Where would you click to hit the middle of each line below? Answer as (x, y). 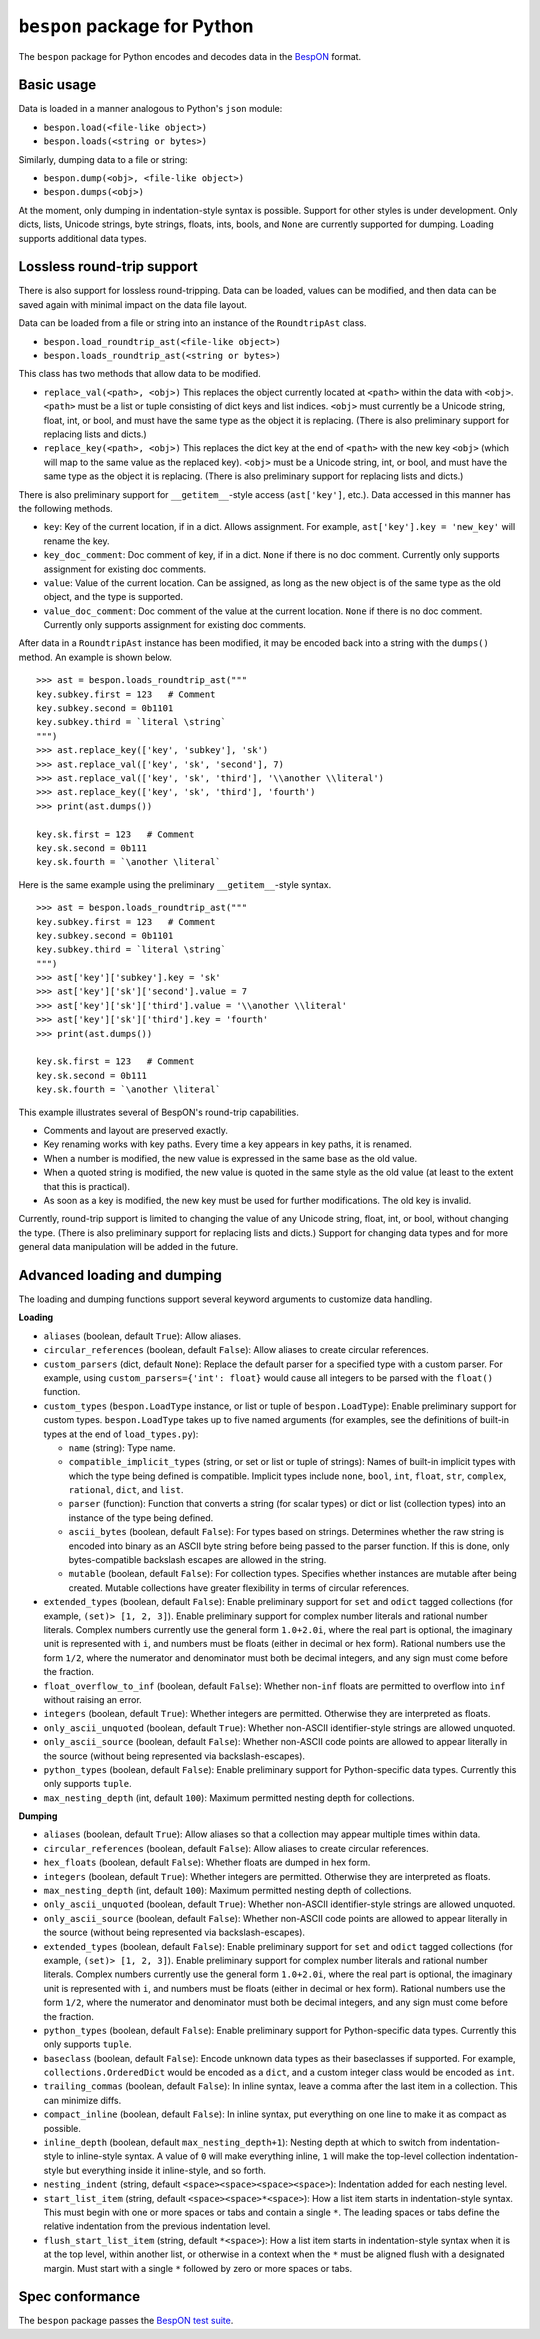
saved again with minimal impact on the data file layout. (132, 304)
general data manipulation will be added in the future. (128, 1247)
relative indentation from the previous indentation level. (157, 2226)
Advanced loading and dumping (120, 1275)
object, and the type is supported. (113, 597)
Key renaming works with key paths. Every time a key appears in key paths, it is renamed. (227, 1144)
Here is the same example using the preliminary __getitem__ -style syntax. (175, 884)
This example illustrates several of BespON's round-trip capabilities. (159, 1112)
